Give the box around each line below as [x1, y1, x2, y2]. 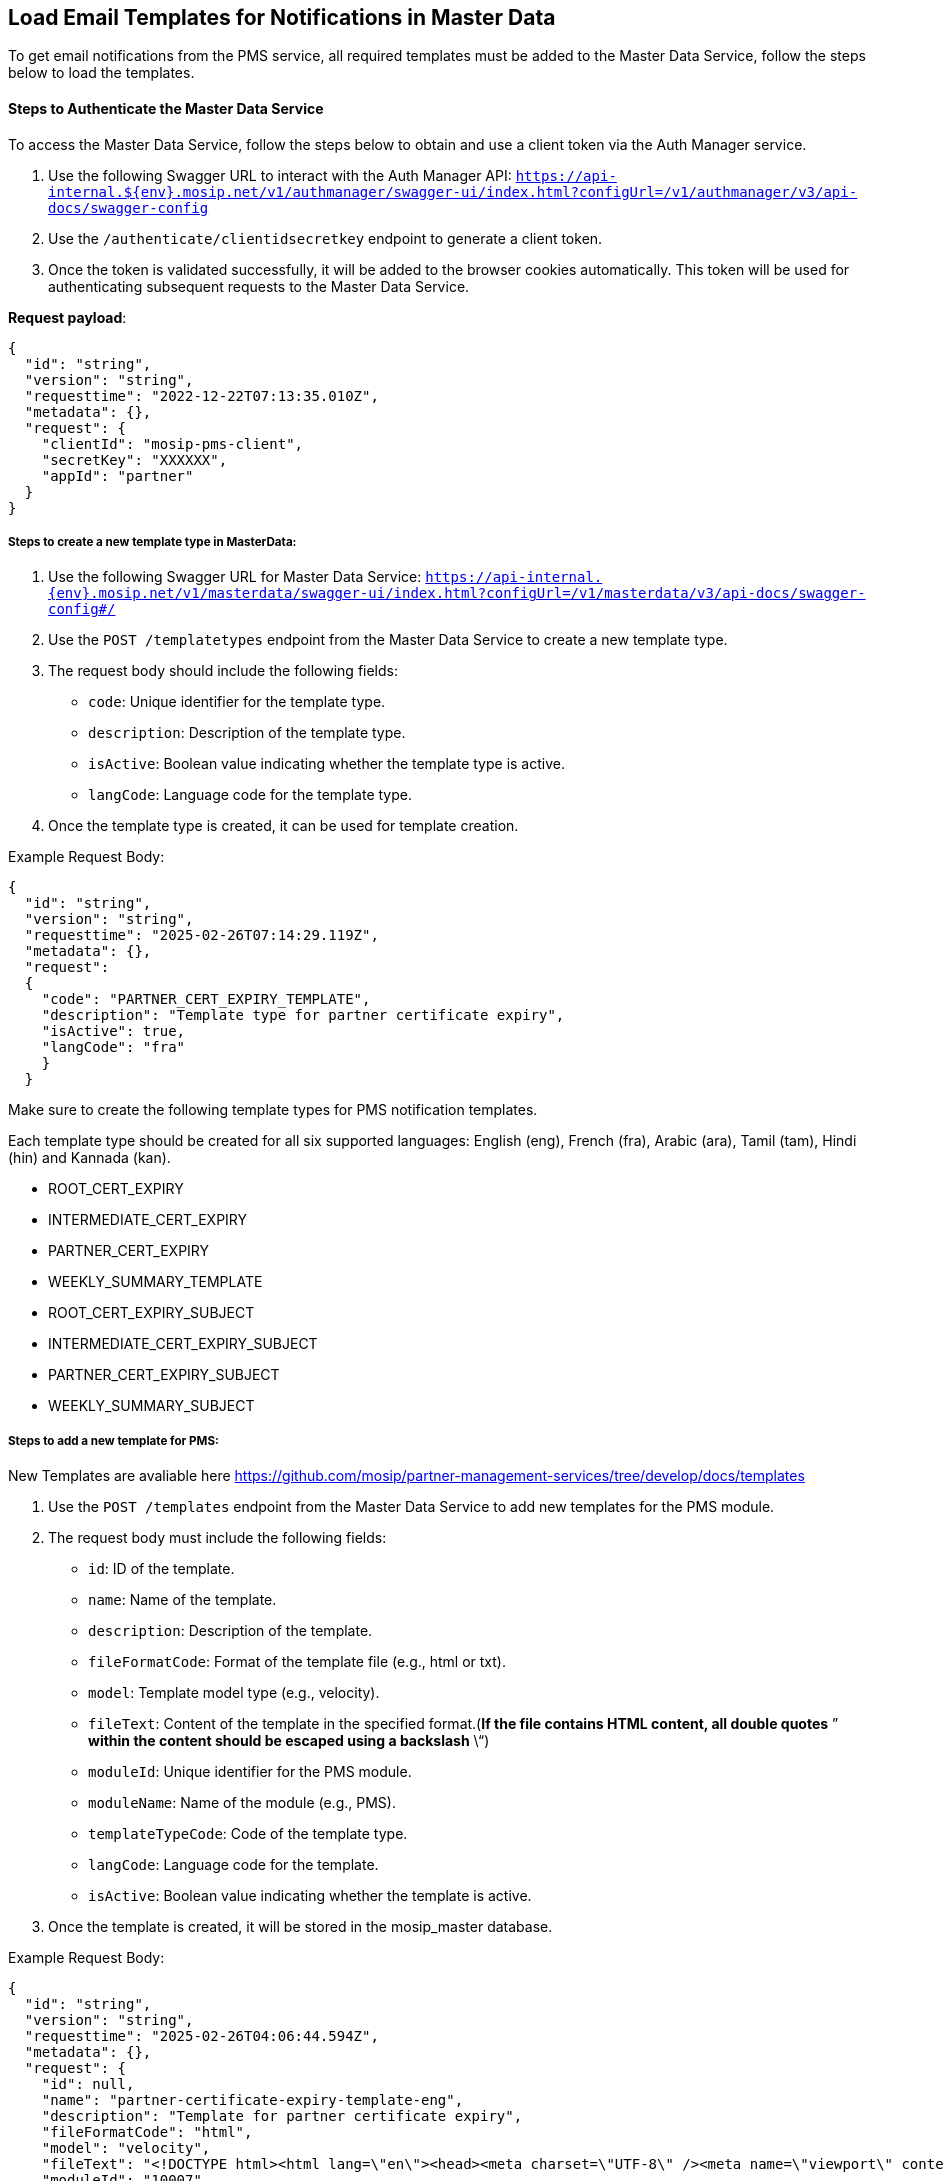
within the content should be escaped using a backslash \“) [88, 1732, 490, 1750]
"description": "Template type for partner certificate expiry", [41, 1007, 565, 1024]
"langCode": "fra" [41, 1039, 186, 1056]
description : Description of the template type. [88, 724, 406, 742]
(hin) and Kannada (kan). [8, 1149, 171, 1167]
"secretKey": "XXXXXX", [41, 451, 228, 468]
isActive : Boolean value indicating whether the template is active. [88, 1887, 532, 1905]
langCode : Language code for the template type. [88, 786, 412, 804]
